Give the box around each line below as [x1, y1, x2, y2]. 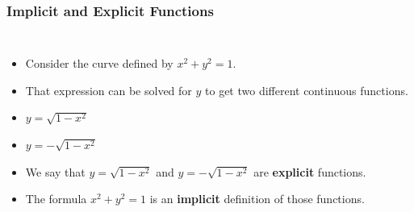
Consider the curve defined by [25, 55, 174, 72]
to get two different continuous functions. [205, 81, 408, 98]
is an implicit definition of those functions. [149, 190, 365, 207]
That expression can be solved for [25, 81, 192, 98]
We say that [25, 163, 86, 180]
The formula [25, 190, 87, 207]
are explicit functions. [253, 163, 366, 180]
